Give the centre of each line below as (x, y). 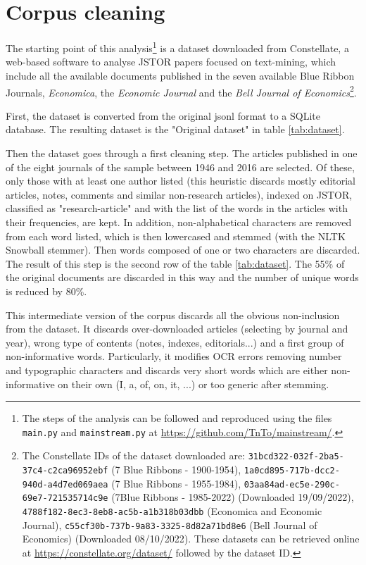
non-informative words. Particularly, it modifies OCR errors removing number (174, 356)
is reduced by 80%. (46, 291)
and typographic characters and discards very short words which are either (167, 370)
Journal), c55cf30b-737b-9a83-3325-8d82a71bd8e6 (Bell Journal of (170, 524)
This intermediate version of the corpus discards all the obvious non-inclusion (173, 315)
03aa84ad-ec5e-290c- (292, 484)
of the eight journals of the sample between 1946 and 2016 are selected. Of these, (180, 167)
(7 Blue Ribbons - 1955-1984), (176, 483)
